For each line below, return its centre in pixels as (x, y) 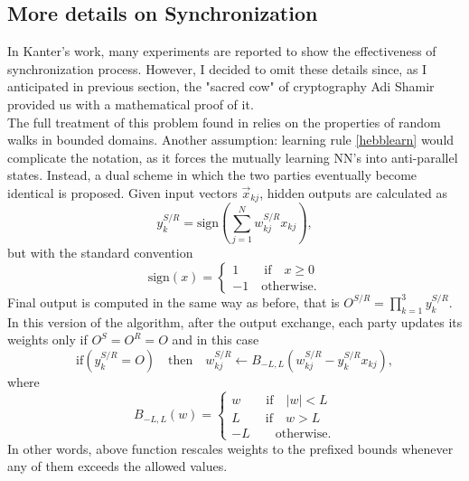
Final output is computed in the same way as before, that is (174, 302)
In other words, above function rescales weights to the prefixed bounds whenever (230, 448)
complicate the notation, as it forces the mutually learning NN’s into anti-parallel (233, 157)
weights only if (47, 340)
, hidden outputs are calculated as (354, 192)
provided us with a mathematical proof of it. (131, 104)
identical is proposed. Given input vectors (122, 192)
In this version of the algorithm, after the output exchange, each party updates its (235, 321)
